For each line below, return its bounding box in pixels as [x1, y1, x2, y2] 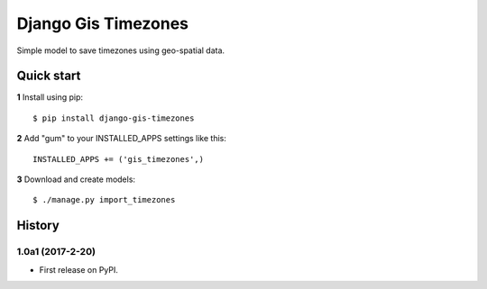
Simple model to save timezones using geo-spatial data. [16, 45, 225, 56]
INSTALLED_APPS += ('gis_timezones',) [32, 154, 205, 164]
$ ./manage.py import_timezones [32, 194, 176, 205]
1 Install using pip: [16, 92, 84, 103]
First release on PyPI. [39, 264, 119, 275]
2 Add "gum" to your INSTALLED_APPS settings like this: [16, 133, 227, 144]
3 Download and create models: [16, 174, 135, 185]
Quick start [16, 68, 81, 84]
